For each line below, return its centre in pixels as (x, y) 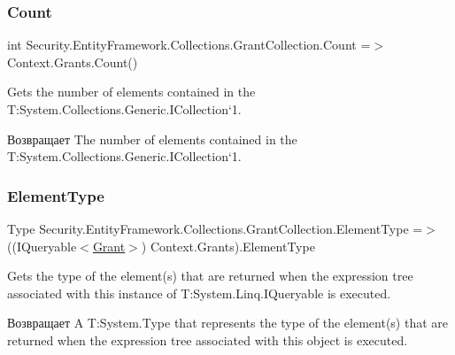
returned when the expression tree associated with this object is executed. (208, 340)
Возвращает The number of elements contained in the (152, 139)
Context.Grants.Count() (73, 62)
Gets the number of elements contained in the (131, 92)
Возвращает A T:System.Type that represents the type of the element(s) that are (228, 323)
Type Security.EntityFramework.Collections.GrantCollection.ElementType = (215, 228)
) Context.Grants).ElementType (228, 246)
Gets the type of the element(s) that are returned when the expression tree (210, 276)
